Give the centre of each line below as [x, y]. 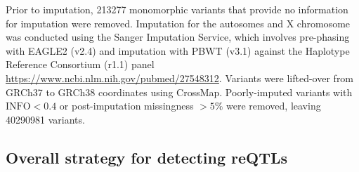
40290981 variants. [45, 119]
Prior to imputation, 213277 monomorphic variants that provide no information [177, 9]
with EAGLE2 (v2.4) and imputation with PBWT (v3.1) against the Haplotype [178, 50]
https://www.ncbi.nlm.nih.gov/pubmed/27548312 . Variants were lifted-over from [180, 78]
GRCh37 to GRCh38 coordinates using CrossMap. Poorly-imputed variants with [179, 92]
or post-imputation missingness [126, 106]
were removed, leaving [274, 106]
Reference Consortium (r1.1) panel [80, 64]
